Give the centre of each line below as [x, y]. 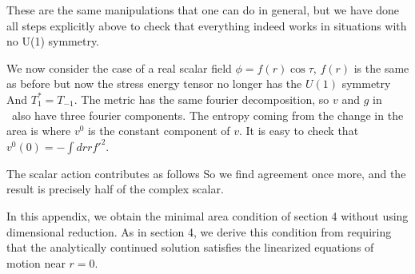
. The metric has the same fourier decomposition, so [202, 99]
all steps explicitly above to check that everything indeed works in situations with [207, 25]
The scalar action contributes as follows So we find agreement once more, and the [206, 173]
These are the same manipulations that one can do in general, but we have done [203, 10]
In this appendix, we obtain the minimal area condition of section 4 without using [207, 215]
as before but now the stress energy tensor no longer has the [154, 83]
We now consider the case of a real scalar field [119, 68]
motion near [36, 262]
